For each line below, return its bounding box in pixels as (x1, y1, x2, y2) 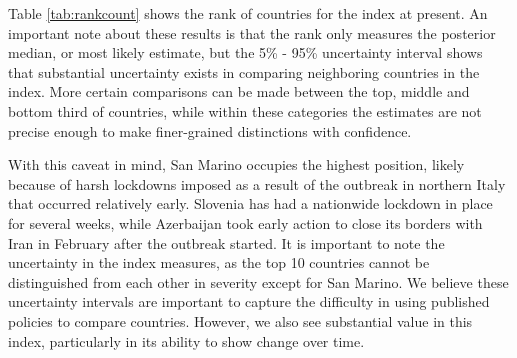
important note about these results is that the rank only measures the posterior (8, 22, 496, 43)
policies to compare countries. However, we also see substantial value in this (8, 310, 473, 331)
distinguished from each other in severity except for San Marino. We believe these (8, 271, 509, 292)
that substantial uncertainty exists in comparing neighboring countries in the (8, 61, 480, 82)
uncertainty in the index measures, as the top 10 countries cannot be (8, 252, 430, 273)
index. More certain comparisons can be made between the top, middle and (8, 81, 470, 102)
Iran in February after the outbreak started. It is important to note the (8, 232, 445, 253)
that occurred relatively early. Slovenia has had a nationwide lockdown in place (8, 193, 493, 214)
